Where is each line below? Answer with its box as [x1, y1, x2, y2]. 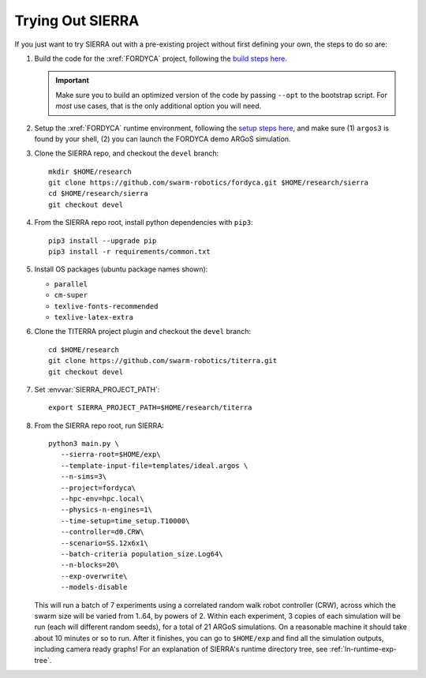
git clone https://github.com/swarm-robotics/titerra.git [48, 356, 278, 365]
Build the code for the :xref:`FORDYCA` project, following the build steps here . [34, 54, 287, 63]
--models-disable [60, 582, 128, 592]
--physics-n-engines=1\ [60, 505, 153, 515]
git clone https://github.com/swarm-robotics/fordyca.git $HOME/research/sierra [48, 178, 369, 187]
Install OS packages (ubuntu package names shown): [34, 264, 208, 274]
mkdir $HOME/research [48, 167, 132, 176]
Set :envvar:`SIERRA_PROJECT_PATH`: [34, 384, 160, 394]
